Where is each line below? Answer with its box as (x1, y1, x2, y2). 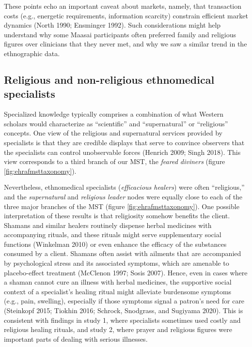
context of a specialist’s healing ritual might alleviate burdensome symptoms (4, 286, 232, 296)
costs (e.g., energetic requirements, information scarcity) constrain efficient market (4, 10, 248, 20)
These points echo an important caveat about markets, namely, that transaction (4, 1, 242, 11)
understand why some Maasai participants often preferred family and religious (4, 29, 236, 39)
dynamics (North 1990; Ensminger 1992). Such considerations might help (4, 20, 221, 30)
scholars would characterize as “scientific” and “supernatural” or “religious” (4, 118, 228, 128)
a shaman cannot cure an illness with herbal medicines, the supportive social (4, 277, 232, 287)
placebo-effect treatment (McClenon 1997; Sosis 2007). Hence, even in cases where (4, 267, 248, 277)
